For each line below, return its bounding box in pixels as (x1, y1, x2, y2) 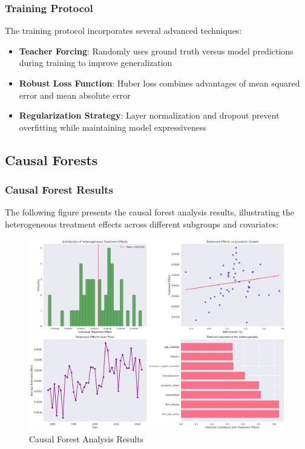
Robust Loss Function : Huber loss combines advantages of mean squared (19, 77, 300, 89)
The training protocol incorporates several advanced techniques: (5, 24, 242, 37)
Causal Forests (5, 150, 98, 169)
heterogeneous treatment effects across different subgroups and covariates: (5, 217, 278, 230)
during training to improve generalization (19, 56, 172, 69)
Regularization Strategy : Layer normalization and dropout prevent (19, 109, 280, 122)
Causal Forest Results (5, 182, 113, 197)
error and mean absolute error (19, 88, 131, 101)
